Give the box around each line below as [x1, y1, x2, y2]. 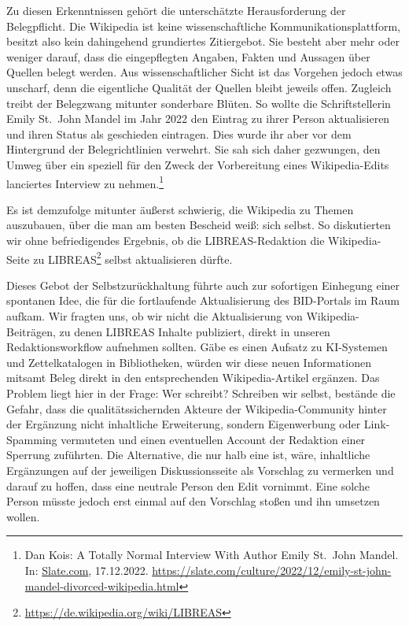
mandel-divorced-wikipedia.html [24, 577, 179, 594]
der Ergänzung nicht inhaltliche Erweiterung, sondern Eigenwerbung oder [6, 416, 361, 432]
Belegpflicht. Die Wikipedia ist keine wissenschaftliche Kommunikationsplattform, [6, 17, 400, 34]
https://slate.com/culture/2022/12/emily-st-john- [152, 561, 392, 578]
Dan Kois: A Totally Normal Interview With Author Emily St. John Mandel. [24, 546, 399, 563]
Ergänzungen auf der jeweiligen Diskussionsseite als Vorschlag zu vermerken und [6, 461, 394, 478]
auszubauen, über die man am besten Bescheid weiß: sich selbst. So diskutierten [6, 217, 391, 233]
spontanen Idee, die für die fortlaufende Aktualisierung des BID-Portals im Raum [6, 292, 400, 309]
